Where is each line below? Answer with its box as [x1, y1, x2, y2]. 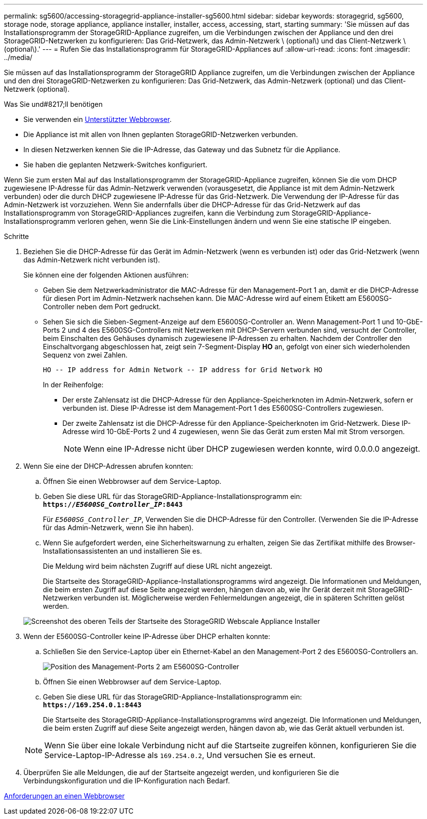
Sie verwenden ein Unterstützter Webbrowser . [23, 115, 172, 123]
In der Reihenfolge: [43, 380, 104, 389]
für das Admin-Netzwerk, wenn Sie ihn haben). [43, 523, 194, 532]
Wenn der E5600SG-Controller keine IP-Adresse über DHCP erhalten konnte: [23, 632, 271, 640]
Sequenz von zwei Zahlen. [43, 351, 128, 359]
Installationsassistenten [43, 547, 118, 555]
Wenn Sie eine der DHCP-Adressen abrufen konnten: [23, 462, 193, 470]
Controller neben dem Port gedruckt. [43, 302, 161, 311]
